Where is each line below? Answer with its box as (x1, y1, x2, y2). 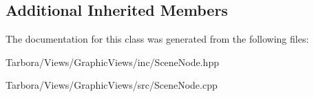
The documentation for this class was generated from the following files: (6, 32, 309, 46)
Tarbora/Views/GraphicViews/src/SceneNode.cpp (6, 78, 218, 92)
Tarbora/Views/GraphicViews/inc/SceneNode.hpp (6, 54, 219, 69)
